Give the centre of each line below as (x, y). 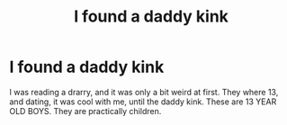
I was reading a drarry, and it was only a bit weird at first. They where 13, (144, 92)
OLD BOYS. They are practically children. (85, 111)
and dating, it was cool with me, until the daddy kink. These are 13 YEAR (143, 102)
